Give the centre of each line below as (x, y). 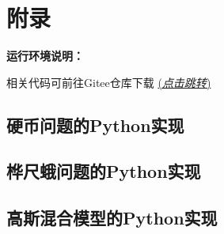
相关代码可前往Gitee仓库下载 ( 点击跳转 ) (109, 82)
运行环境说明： (45, 56)
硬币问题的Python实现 (95, 125)
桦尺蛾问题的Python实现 (104, 171)
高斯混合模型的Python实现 (112, 218)
